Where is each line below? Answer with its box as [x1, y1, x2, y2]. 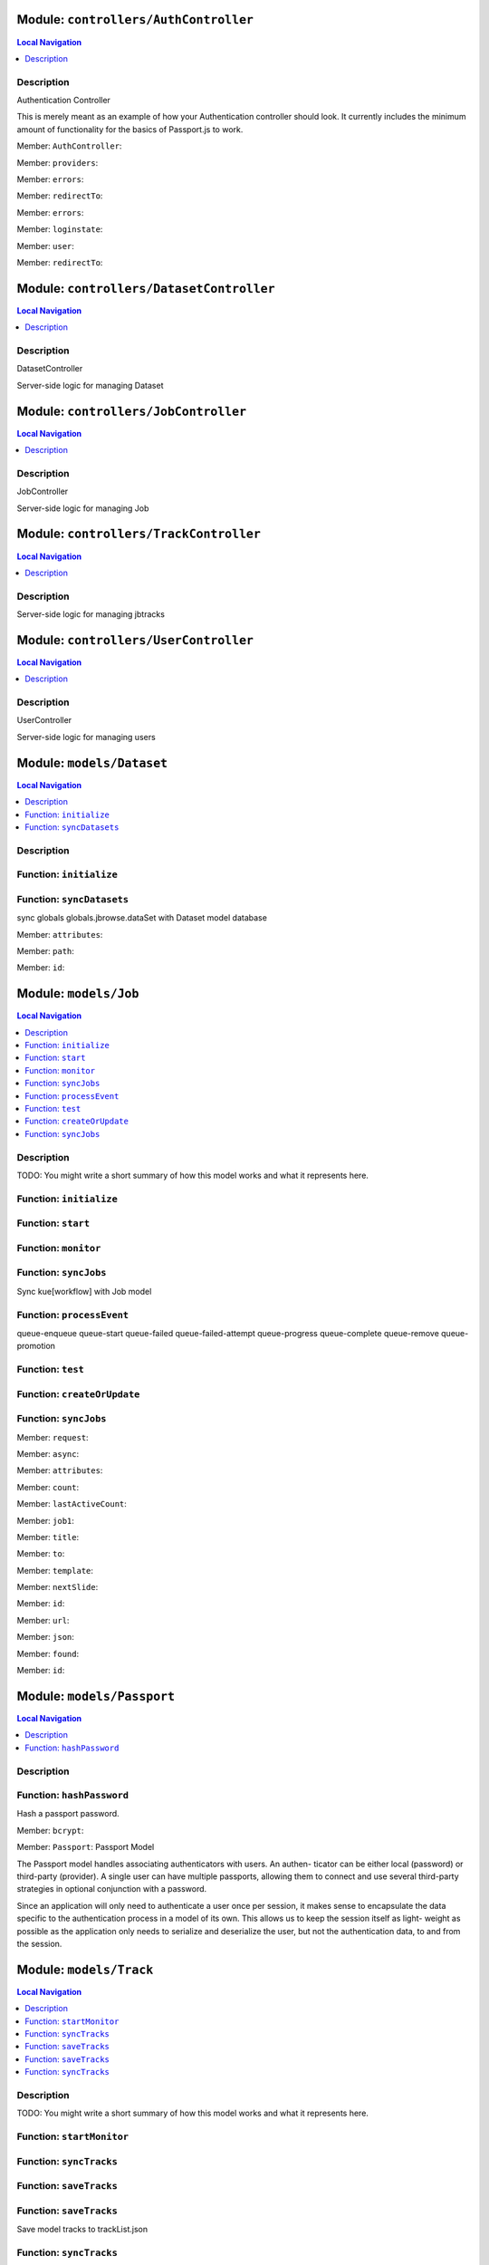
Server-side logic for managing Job [16, 503, 149, 514]
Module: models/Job [16, 986, 139, 1001]
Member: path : [16, 946, 74, 956]
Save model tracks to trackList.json [16, 2224, 149, 2235]
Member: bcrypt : [16, 1825, 84, 1836]
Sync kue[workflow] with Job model [16, 1286, 152, 1296]
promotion [16, 1341, 56, 1352]
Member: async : [16, 1448, 80, 1459]
